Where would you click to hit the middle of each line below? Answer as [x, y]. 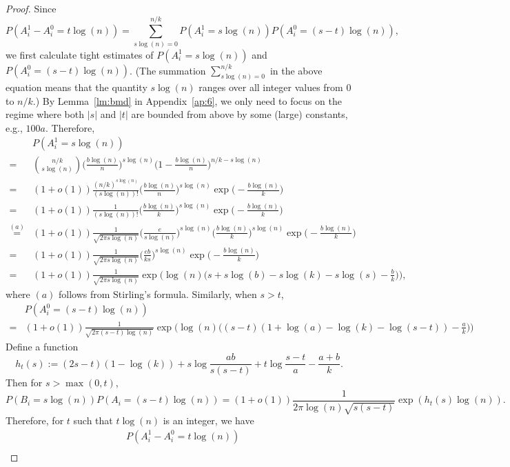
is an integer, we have [208, 420]
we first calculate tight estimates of [80, 54]
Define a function [42, 346]
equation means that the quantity [76, 87]
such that [93, 420]
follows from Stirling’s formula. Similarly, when [158, 294]
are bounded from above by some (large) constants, [239, 114]
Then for [24, 382]
